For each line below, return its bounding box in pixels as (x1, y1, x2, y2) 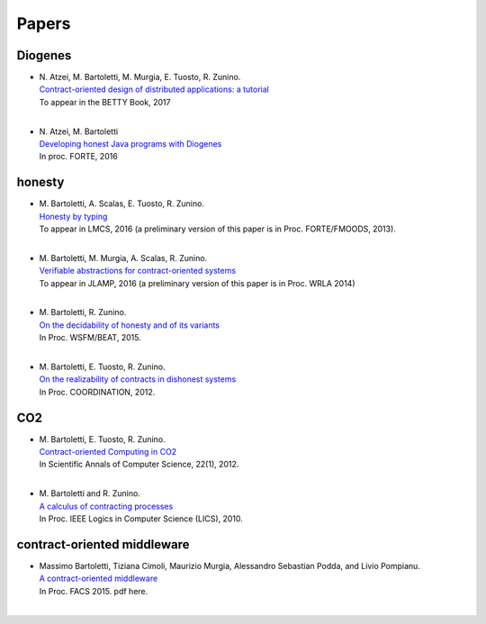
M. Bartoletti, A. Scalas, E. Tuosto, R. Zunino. (39, 198, 204, 209)
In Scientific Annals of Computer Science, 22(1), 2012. (39, 459, 239, 470)
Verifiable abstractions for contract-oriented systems (39, 266, 237, 276)
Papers (16, 14, 71, 33)
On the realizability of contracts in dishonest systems (39, 374, 237, 384)
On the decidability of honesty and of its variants (39, 320, 220, 330)
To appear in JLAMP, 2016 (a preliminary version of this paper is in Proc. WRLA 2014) (39, 277, 355, 288)
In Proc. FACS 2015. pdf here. (39, 585, 148, 596)
